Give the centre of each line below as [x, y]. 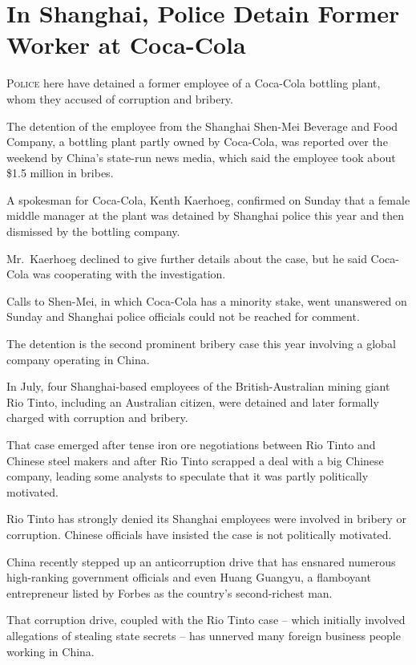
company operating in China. [78, 359]
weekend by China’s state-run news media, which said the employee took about [201, 157]
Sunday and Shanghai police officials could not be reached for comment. [183, 316]
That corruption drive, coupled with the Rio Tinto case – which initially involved [206, 620]
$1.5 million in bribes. [60, 173]
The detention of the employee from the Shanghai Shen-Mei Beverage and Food [202, 126]
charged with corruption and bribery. [97, 418]
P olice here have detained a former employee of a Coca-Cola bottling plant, [194, 83]
